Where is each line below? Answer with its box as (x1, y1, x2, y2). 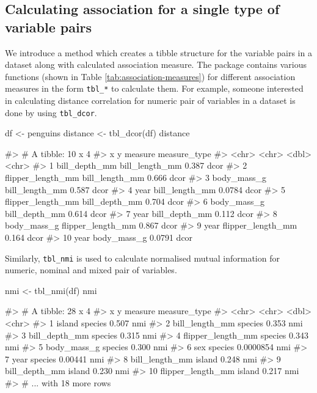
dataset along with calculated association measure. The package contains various (5, 58, 307, 71)
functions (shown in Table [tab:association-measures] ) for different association (5, 70, 296, 83)
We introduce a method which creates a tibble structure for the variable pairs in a (5, 46, 312, 59)
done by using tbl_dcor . (5, 106, 97, 119)
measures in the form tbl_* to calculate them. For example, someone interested (5, 82, 304, 95)
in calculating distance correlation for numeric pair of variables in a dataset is (5, 94, 296, 107)
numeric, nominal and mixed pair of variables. (5, 263, 177, 276)
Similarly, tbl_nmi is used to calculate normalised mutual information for (5, 251, 280, 264)
